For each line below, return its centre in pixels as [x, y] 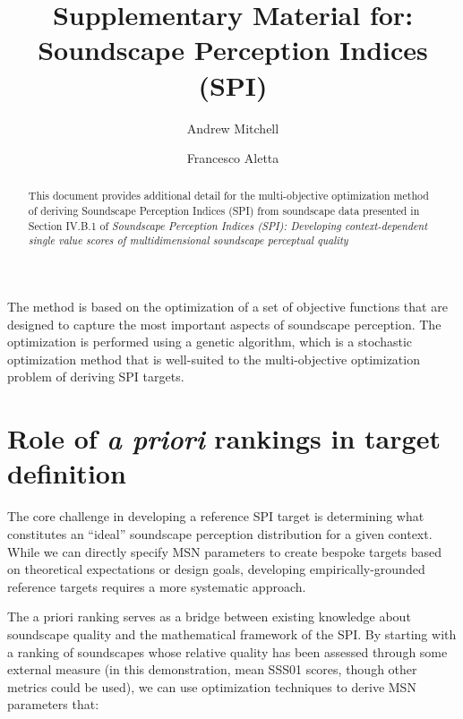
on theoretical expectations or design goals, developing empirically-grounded [216, 569]
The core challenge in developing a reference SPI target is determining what [216, 516]
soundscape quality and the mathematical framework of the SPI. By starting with [232, 633]
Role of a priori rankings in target [224, 439]
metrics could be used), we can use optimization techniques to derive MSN [212, 686]
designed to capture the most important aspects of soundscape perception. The [224, 324]
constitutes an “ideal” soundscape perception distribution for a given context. [220, 533]
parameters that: [53, 704]
